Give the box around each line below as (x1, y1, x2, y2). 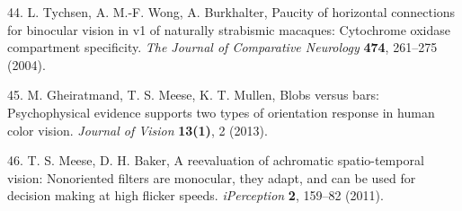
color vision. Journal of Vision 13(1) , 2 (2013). (7, 120, 268, 139)
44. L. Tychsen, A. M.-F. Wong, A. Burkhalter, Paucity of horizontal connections (7, 3, 456, 21)
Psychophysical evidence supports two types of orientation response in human (7, 102, 435, 121)
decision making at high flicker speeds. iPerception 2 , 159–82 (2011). (7, 186, 384, 205)
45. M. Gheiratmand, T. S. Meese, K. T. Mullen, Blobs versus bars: (7, 85, 379, 104)
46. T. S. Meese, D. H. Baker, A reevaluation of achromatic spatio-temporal (7, 151, 424, 170)
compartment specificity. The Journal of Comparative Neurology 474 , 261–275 (7, 38, 438, 57)
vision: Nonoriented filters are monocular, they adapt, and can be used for (7, 168, 416, 187)
